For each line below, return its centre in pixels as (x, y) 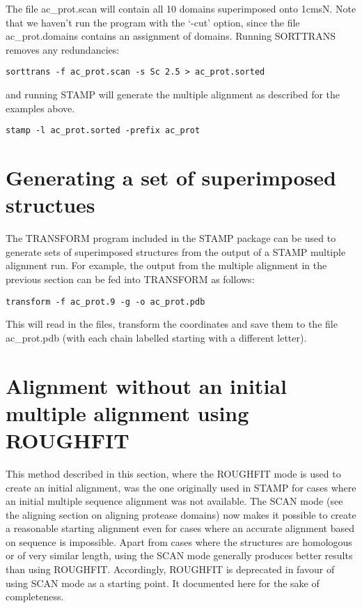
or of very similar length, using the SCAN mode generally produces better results (179, 555)
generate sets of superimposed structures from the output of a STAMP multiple (176, 251)
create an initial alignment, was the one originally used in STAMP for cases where (181, 487)
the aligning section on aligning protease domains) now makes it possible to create (181, 514)
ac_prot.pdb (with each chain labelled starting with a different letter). (156, 337)
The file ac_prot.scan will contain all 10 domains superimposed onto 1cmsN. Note (181, 8)
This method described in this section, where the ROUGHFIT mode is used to (173, 473)
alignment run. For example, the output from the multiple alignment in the (166, 265)
